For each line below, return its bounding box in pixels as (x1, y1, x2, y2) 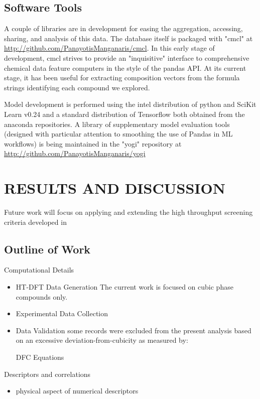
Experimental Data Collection (16, 308, 108, 319)
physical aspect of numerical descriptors (16, 385, 139, 396)
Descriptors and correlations (4, 368, 91, 379)
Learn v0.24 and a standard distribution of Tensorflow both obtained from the (4, 108, 245, 119)
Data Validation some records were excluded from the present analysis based (16, 325, 251, 335)
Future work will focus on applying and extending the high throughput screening (4, 207, 253, 217)
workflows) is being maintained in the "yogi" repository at (4, 138, 182, 149)
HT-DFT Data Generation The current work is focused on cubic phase (16, 282, 233, 292)
